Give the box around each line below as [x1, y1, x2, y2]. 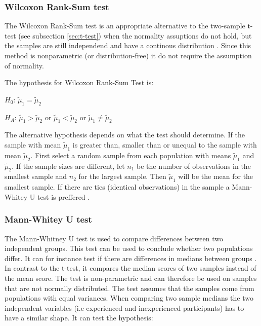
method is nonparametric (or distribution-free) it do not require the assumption [5, 50, 252, 60]
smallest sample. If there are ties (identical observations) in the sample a [5, 182, 230, 192]
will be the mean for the [178, 171, 253, 182]
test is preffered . [37, 191, 90, 202]
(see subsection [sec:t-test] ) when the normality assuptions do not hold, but [18, 30, 252, 41]
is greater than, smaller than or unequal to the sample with [72, 139, 257, 150]
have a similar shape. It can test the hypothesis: [5, 312, 153, 323]
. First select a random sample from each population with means [30, 150, 231, 160]
